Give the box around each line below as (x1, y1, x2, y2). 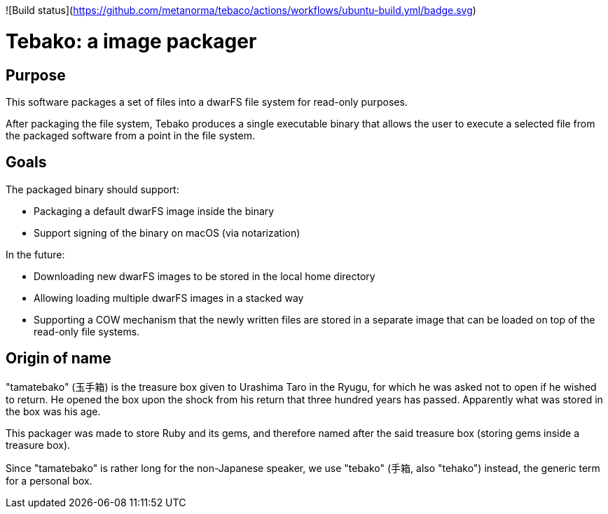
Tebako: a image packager (6, 29, 257, 53)
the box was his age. (6, 405, 101, 417)
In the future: (6, 248, 65, 261)
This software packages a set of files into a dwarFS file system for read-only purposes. (6, 95, 408, 108)
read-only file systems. (34, 325, 140, 338)
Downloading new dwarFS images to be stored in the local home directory (34, 270, 375, 282)
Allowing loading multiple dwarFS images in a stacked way (34, 291, 304, 304)
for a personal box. (6, 474, 92, 487)
